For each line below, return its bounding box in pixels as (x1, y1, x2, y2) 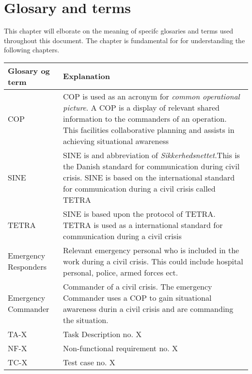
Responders (8, 261, 47, 273)
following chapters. (4, 45, 60, 55)
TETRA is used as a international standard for (63, 219, 223, 230)
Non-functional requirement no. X (63, 342, 178, 354)
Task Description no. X (63, 328, 142, 340)
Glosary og (8, 65, 50, 76)
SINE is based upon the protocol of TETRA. (63, 208, 216, 219)
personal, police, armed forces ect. (63, 266, 178, 278)
